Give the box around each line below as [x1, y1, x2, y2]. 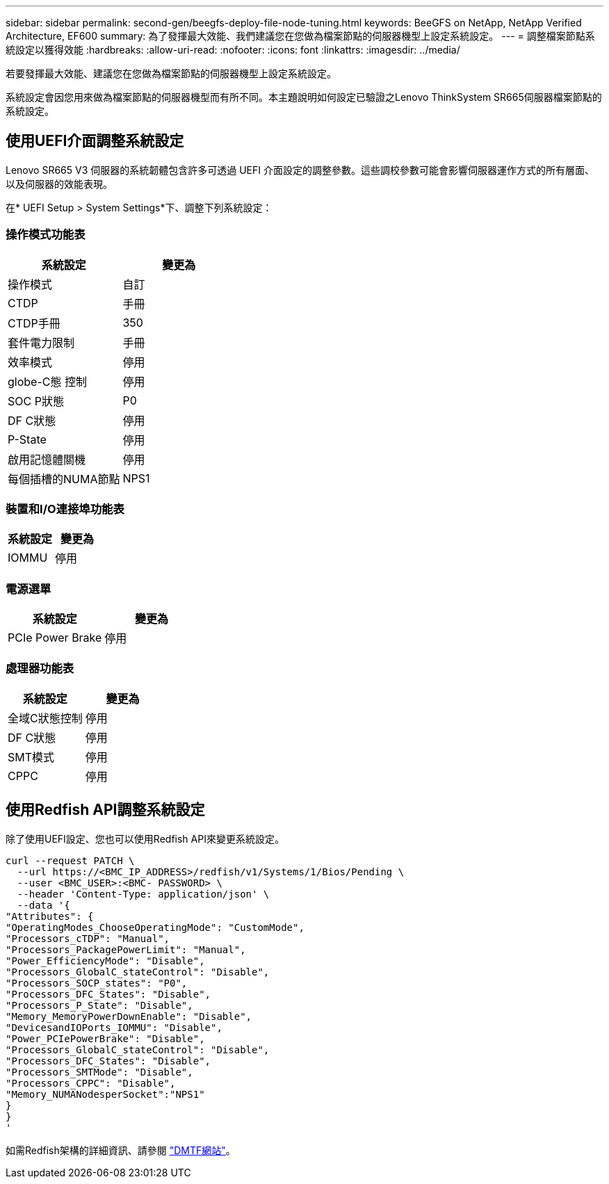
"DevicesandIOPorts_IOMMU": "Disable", [6, 1021, 222, 1033]
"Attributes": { [6, 910, 94, 922]
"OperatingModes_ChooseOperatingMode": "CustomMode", [6, 921, 304, 933]
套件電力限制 [8, 335, 75, 350]
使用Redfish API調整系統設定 [6, 801, 205, 819]
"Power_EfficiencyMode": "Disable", [6, 955, 205, 966]
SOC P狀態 [8, 394, 64, 408]
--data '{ [17, 899, 70, 911]
